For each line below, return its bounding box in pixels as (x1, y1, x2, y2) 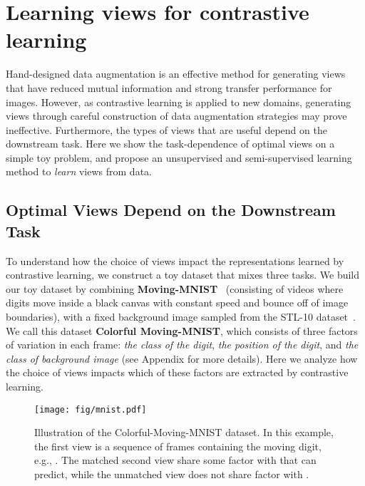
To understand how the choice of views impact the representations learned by (6, 253, 344, 268)
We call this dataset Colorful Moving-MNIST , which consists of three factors (6, 323, 358, 338)
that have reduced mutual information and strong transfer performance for (6, 80, 332, 95)
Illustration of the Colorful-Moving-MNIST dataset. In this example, (34, 425, 334, 440)
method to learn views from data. (6, 164, 152, 179)
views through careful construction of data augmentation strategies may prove (6, 108, 347, 123)
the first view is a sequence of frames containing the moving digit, (34, 438, 322, 453)
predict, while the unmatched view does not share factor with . (34, 467, 309, 482)
